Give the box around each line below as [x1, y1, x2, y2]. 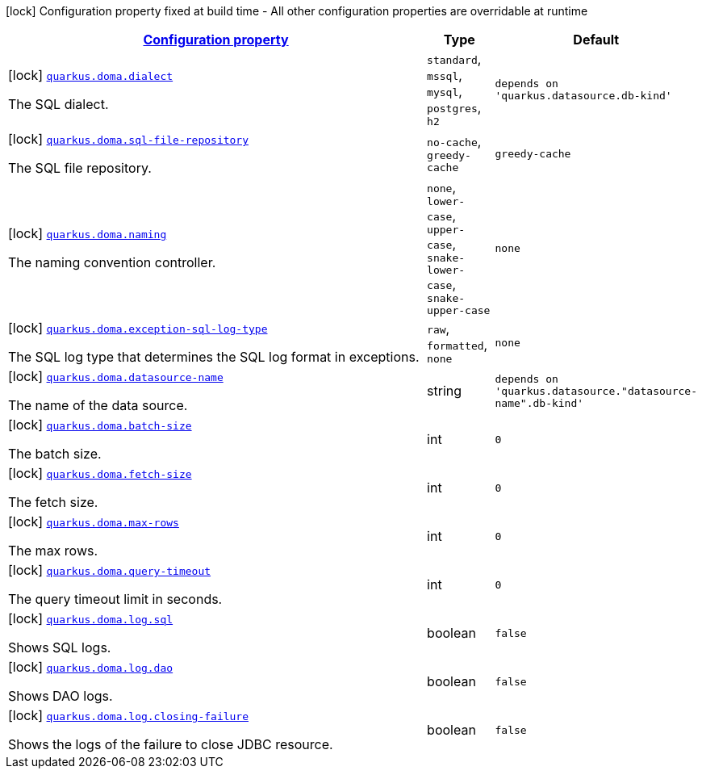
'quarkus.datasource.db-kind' [495, 89, 672, 102]
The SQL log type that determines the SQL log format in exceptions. [8, 349, 420, 365]
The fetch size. [8, 494, 98, 510]
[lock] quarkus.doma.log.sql [8, 610, 173, 626]
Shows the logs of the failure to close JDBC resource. [8, 736, 333, 752]
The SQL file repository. [8, 160, 152, 176]
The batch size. [8, 446, 102, 462]
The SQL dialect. [8, 95, 109, 112]
